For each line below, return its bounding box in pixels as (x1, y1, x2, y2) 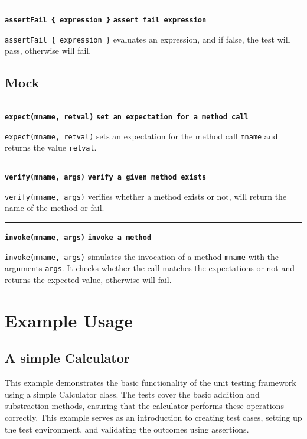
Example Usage (5, 308, 133, 332)
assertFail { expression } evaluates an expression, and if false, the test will (5, 32, 290, 45)
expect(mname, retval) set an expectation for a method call (5, 113, 249, 122)
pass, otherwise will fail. (5, 44, 92, 57)
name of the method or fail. (5, 201, 104, 214)
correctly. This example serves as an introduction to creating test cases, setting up (5, 411, 302, 423)
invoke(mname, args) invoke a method (5, 233, 152, 242)
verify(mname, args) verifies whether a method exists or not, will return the (5, 190, 287, 202)
